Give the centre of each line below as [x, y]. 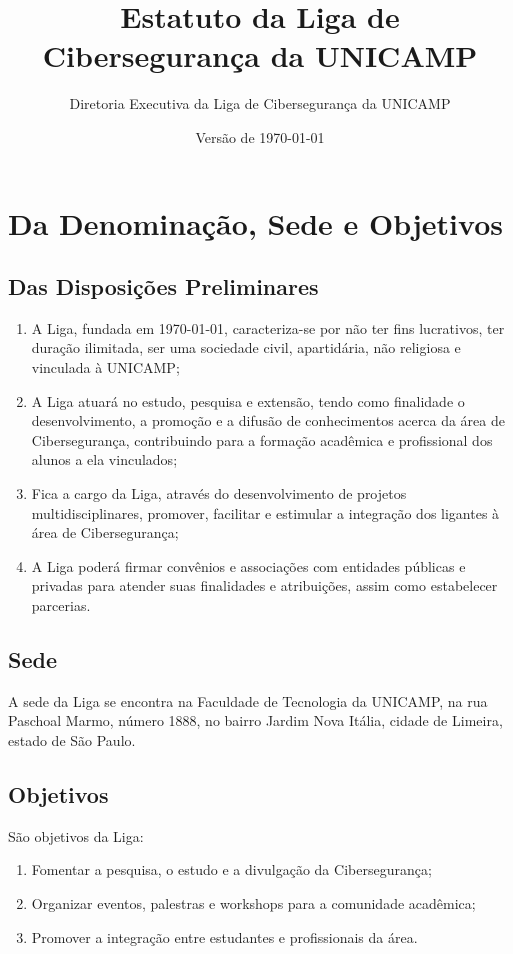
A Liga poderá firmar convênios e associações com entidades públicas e [248, 565]
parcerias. [61, 605]
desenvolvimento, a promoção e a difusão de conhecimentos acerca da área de [268, 420]
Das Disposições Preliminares [163, 286]
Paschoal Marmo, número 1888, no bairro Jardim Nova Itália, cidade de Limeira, [255, 720]
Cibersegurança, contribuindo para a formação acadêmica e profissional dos [262, 439]
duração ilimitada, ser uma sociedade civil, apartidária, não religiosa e [246, 347]
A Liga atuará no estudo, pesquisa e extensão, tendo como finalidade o [248, 400]
